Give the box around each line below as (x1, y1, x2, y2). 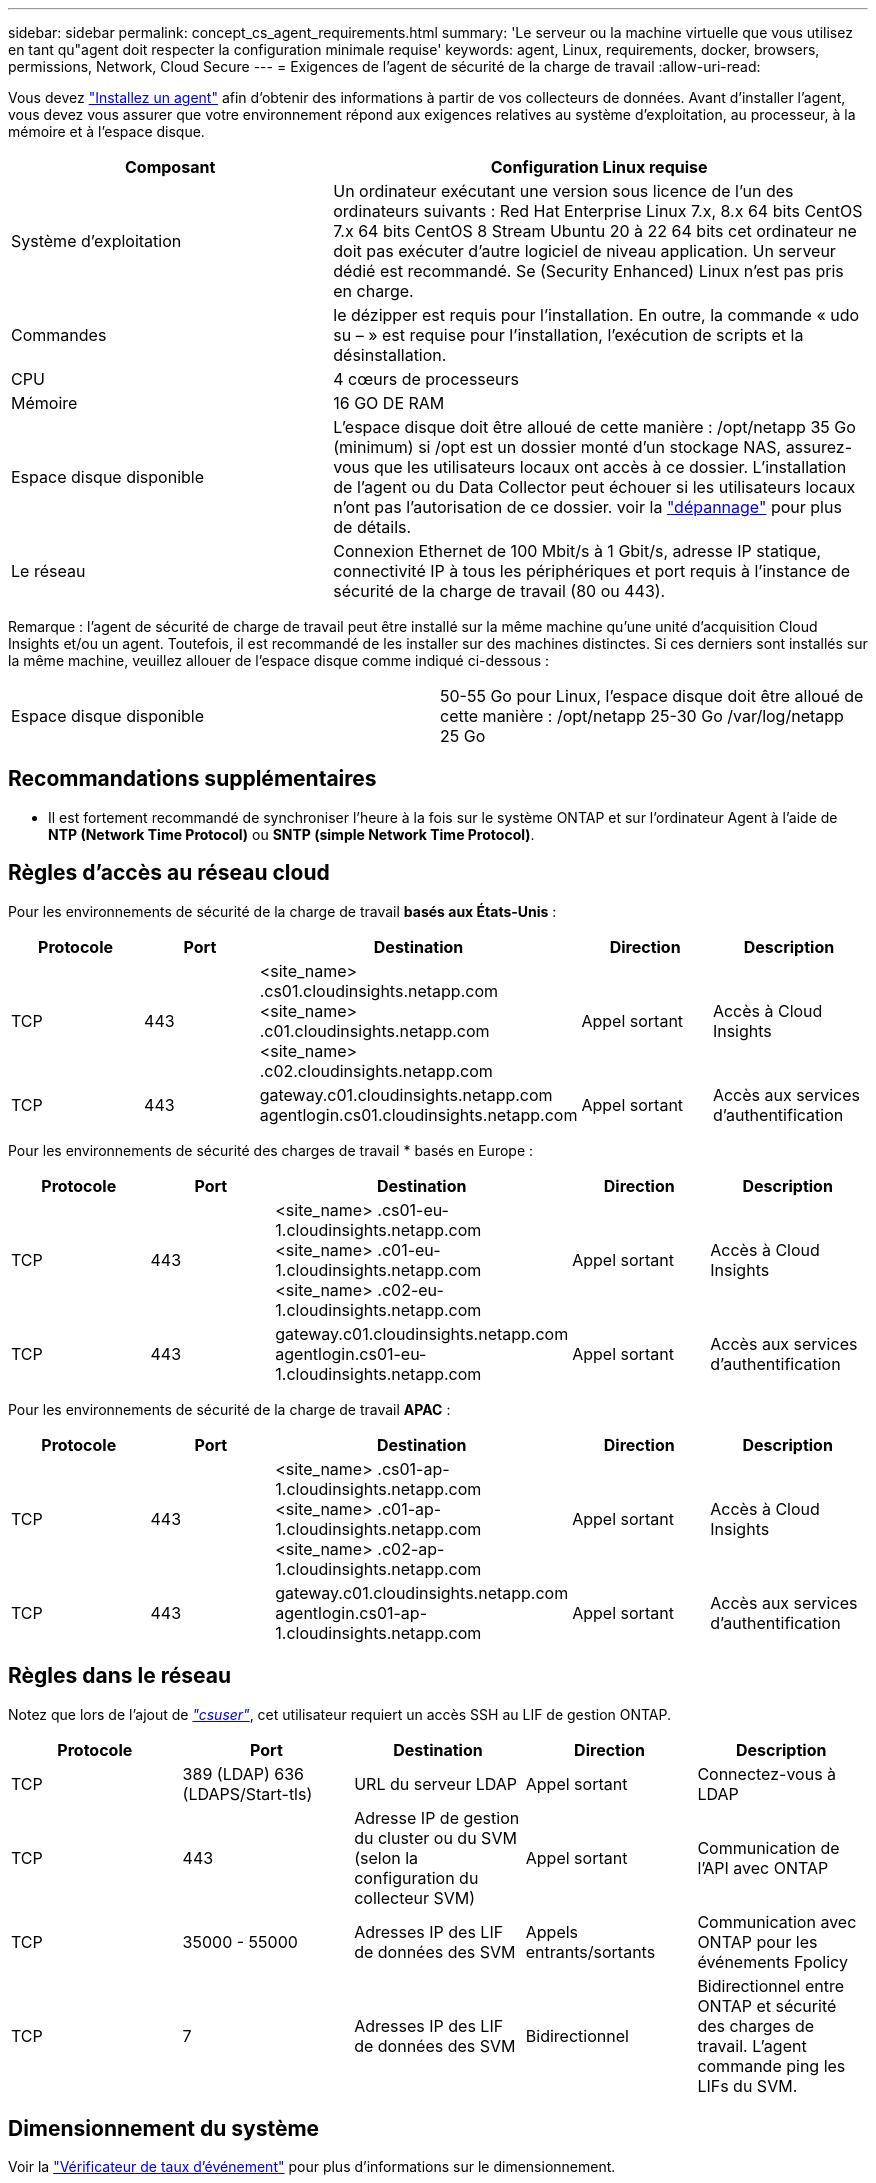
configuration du (354, 1867, 479, 1888)
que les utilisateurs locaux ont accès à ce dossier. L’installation (373, 457, 847, 477)
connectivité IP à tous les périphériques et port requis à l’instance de (333, 561, 851, 581)
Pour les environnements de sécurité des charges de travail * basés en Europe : (8, 1141, 534, 1159)
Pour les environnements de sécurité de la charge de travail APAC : (8, 1400, 451, 1418)
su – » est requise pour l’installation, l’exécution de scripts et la (333, 325, 804, 345)
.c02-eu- (377, 1279, 444, 1300)
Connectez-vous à (697, 1763, 837, 1784)
